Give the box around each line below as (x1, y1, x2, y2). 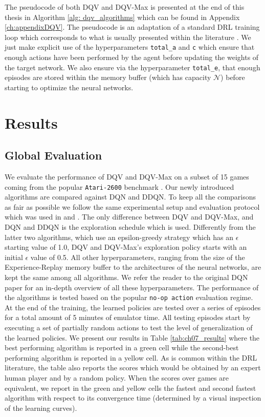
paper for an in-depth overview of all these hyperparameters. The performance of (5, 282, 259, 292)
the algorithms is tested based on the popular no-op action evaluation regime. (5, 292, 253, 303)
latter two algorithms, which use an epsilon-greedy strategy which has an (5, 231, 233, 242)
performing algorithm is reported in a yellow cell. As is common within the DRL (5, 352, 257, 363)
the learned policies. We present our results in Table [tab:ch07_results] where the (5, 332, 260, 343)
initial (5, 251, 23, 262)
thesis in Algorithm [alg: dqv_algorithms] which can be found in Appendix (5, 11, 240, 22)
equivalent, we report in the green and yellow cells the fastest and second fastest (5, 382, 256, 393)
